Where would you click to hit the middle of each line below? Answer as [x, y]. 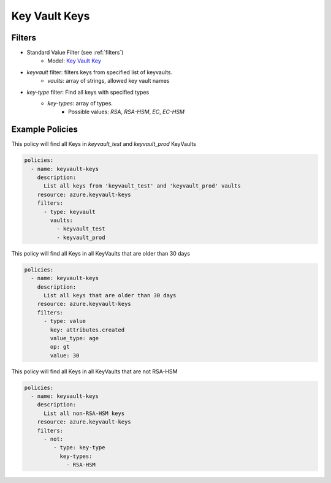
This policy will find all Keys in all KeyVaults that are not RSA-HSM [94, 371]
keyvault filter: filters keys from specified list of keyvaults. [100, 72]
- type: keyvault [70, 212]
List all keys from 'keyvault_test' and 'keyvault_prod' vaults [143, 186]
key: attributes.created [87, 330]
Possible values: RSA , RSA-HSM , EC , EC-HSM [127, 112]
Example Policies [44, 130]
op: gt [60, 347]
